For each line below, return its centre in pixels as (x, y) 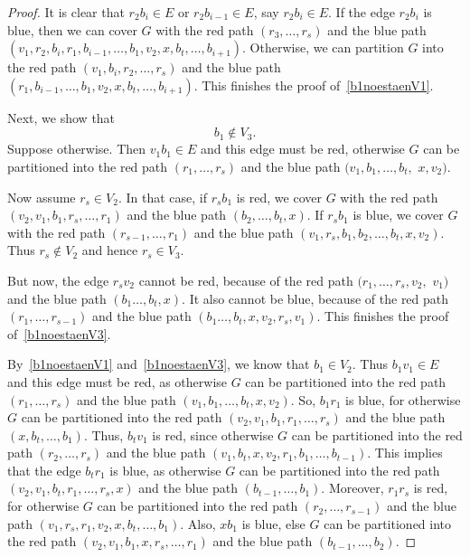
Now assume (42, 197)
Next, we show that (61, 117)
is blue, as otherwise (165, 470)
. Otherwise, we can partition (323, 47)
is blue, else (273, 523)
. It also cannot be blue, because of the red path (315, 298)
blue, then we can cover (72, 29)
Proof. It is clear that (66, 12)
